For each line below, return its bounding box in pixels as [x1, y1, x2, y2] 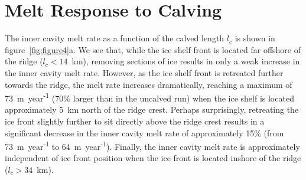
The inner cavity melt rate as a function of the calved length [5, 32, 224, 44]
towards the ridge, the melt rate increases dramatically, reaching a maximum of [5, 78, 292, 90]
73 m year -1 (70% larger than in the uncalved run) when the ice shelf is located [5, 90, 294, 104]
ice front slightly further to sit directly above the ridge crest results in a [5, 114, 265, 127]
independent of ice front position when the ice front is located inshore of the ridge [5, 152, 301, 164]
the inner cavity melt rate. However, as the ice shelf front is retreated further [5, 66, 284, 78]
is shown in [235, 32, 275, 44]
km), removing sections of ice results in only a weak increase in [71, 55, 300, 67]
